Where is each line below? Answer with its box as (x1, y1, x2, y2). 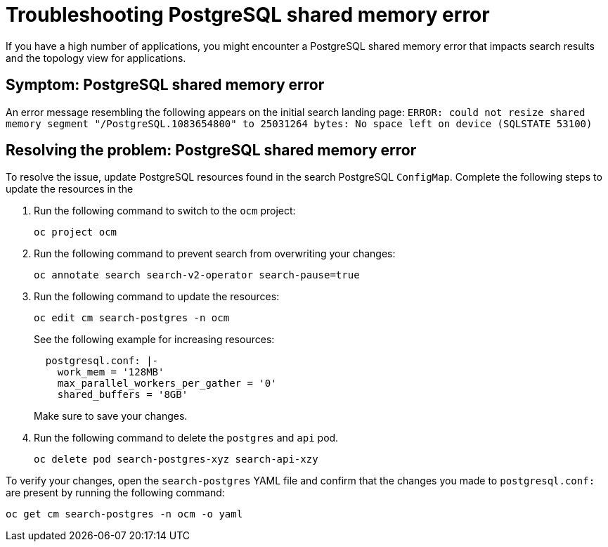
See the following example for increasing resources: (34, 333, 275, 346)
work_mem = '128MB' (57, 366, 164, 378)
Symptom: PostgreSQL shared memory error (6, 76, 325, 94)
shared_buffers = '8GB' (57, 389, 188, 401)
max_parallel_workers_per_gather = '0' (57, 378, 277, 390)
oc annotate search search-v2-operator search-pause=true (34, 269, 360, 281)
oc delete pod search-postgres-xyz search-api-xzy (34, 453, 318, 465)
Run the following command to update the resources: (34, 290, 280, 303)
